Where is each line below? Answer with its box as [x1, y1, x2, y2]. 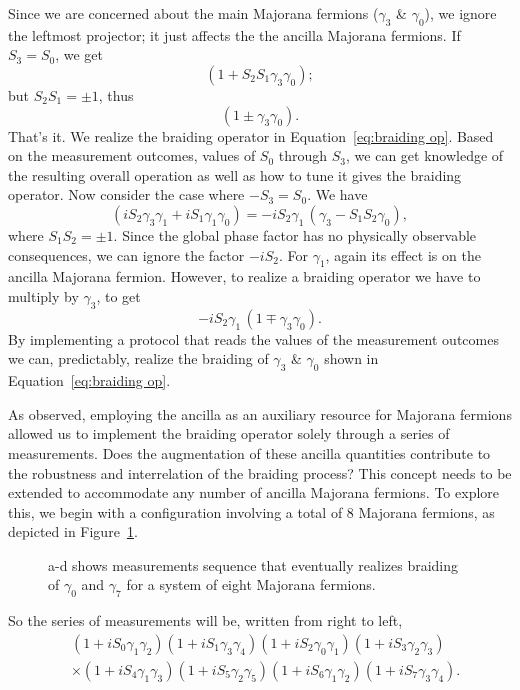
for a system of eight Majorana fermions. [126, 574, 376, 595]
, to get [96, 285, 141, 306]
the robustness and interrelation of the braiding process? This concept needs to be [8, 462, 512, 483]
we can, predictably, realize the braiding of [8, 348, 269, 369]
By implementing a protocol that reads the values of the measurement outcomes [8, 328, 499, 349]
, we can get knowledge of [346, 145, 504, 166]
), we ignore [424, 3, 497, 23]
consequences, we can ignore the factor [8, 244, 245, 265]
